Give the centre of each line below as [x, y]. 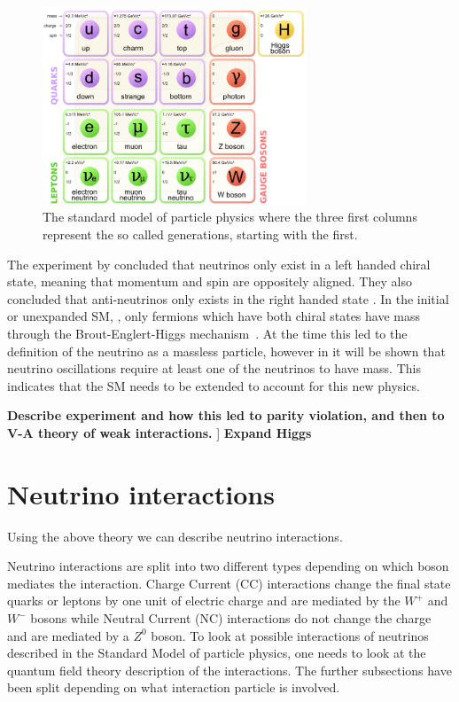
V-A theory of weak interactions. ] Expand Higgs [159, 432]
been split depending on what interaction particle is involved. [174, 687]
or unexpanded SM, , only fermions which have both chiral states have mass [214, 316]
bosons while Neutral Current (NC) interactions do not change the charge [231, 618]
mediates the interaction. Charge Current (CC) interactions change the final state [229, 583]
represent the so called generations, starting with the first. [200, 234]
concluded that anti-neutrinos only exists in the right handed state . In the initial [228, 298]
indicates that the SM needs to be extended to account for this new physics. [214, 385]
